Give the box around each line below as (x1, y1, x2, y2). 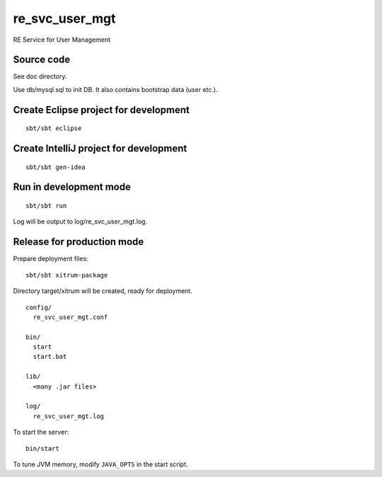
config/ (25, 303, 52, 311)
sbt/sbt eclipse (25, 125, 82, 132)
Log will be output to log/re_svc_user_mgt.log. (13, 217, 148, 226)
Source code (13, 54, 71, 66)
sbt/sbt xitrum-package (25, 271, 108, 279)
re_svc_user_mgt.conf (33, 313, 108, 321)
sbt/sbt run (25, 202, 67, 210)
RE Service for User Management (13, 35, 111, 44)
